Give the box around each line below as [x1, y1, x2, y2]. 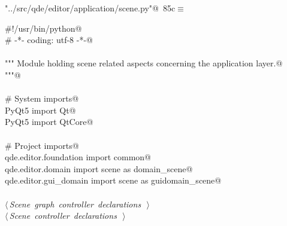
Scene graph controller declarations [9, 197, 141, 210]
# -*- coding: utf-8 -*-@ [5, 33, 93, 46]
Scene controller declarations [9, 209, 117, 222]
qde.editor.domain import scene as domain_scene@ [5, 162, 193, 175]
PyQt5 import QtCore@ [5, 115, 93, 128]
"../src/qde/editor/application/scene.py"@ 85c [5, 2, 176, 14]
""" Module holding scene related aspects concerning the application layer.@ [5, 57, 283, 69]
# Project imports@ [5, 139, 79, 151]
